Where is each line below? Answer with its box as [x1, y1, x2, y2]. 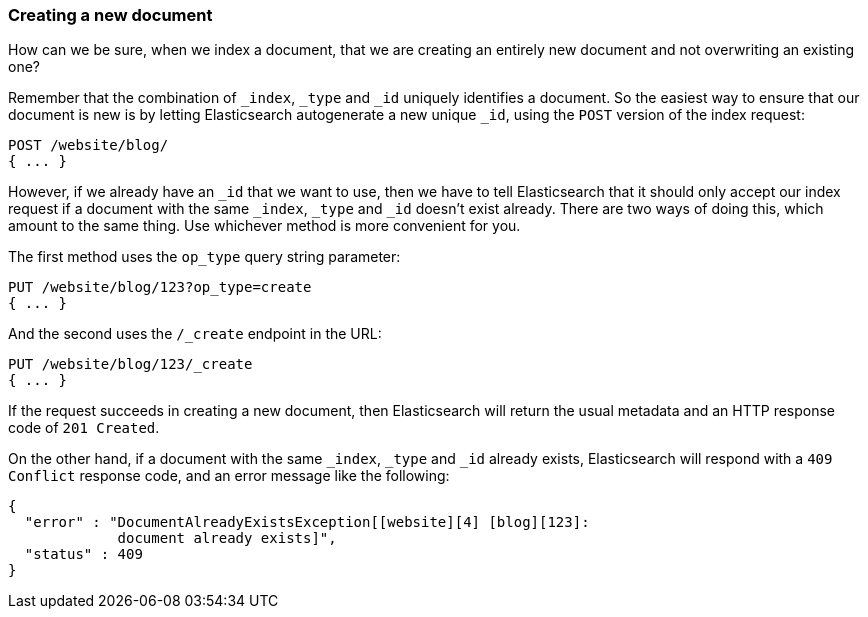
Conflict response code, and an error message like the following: [8, 467, 450, 485]
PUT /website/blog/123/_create [8, 356, 253, 373]
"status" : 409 [24, 546, 143, 563]
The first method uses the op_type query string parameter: [8, 248, 401, 266]
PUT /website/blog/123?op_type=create [8, 279, 312, 296]
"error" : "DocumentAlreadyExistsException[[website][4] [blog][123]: [24, 514, 590, 531]
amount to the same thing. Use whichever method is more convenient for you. [8, 217, 521, 235]
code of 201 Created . [8, 419, 160, 437]
